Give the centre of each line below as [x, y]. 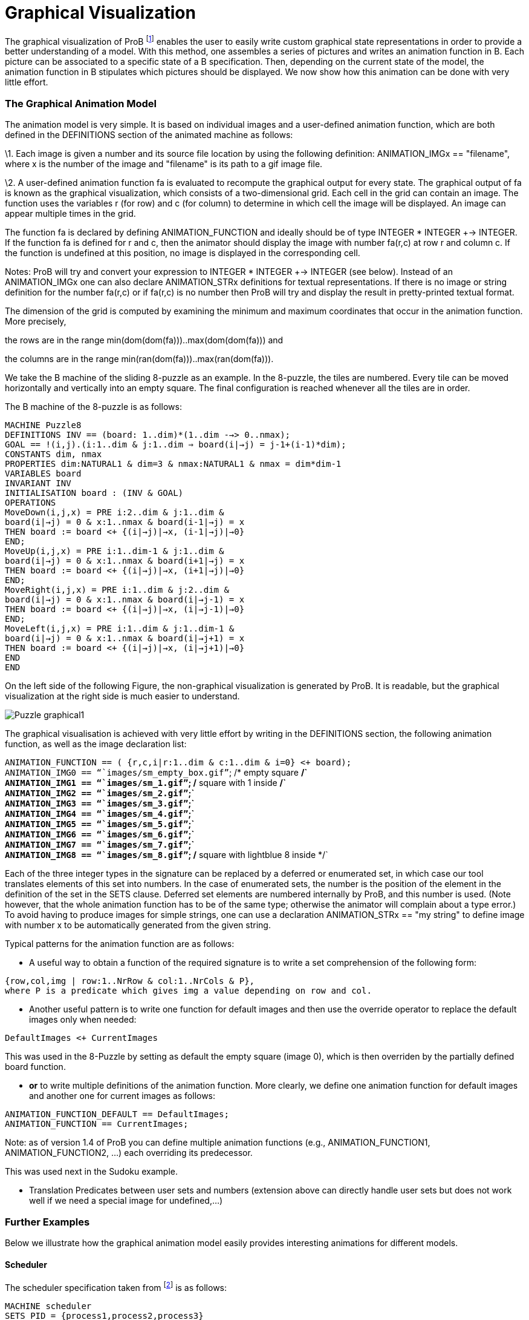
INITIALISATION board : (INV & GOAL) [94, 493]
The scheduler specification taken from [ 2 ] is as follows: [116, 1287]
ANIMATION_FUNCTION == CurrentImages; [97, 1124]
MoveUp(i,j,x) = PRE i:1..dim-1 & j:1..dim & [115, 551]
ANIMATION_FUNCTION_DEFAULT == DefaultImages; [117, 1114]
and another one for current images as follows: [122, 1096]
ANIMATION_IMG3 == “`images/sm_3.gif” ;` [100, 804]
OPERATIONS [31, 503]
